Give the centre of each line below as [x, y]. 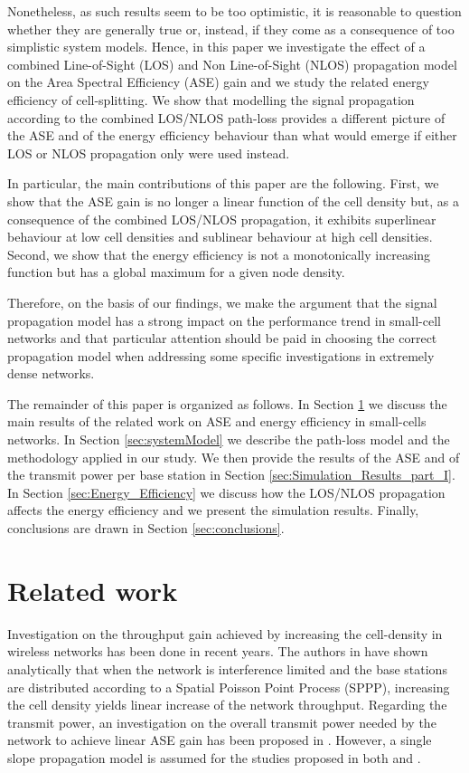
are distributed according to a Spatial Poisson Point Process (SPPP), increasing [229, 687]
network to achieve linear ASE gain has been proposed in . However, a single [220, 740]
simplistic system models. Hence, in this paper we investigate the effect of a [216, 47]
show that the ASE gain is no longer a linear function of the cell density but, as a [233, 200]
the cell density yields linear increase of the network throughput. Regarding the [227, 705]
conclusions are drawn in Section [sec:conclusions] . [146, 528]
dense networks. [51, 373]
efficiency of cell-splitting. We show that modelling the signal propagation [211, 99]
